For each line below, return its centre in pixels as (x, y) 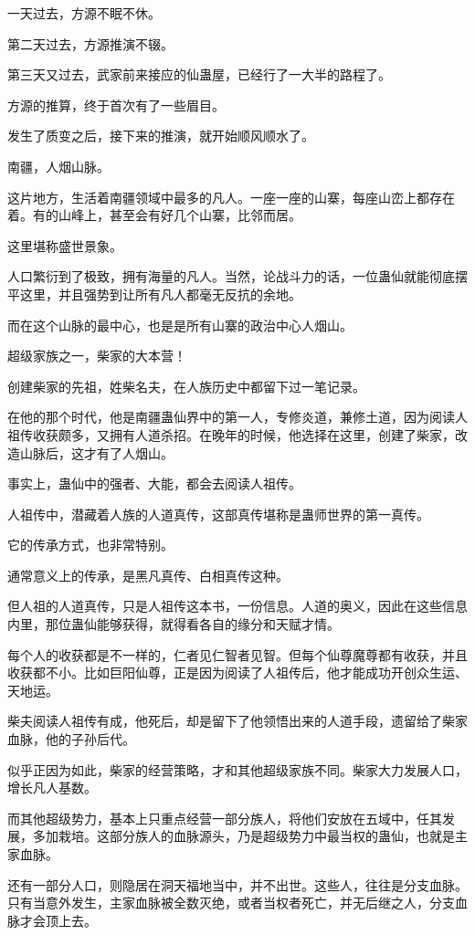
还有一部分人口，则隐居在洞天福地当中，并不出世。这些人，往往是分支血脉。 (237, 884)
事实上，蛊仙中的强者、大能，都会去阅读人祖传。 (154, 483)
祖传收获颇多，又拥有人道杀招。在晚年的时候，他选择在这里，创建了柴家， (231, 434)
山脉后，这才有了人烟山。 (96, 452)
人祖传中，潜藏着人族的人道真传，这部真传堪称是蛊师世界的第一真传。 (218, 514)
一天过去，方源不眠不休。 (84, 13)
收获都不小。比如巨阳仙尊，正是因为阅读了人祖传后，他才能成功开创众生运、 (237, 672)
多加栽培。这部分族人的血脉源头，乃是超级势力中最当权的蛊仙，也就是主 (250, 836)
